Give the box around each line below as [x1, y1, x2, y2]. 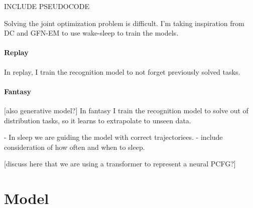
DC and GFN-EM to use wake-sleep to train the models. [4, 28, 179, 38]
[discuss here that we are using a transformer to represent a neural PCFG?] [4, 158, 236, 169]
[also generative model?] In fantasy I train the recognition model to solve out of [4, 105, 248, 115]
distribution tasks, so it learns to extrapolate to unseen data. [4, 115, 191, 125]
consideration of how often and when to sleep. [4, 141, 145, 152]
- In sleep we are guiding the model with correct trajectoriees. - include [4, 132, 223, 142]
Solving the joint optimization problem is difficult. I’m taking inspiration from [4, 18, 244, 28]
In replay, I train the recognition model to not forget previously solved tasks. [4, 66, 240, 77]
